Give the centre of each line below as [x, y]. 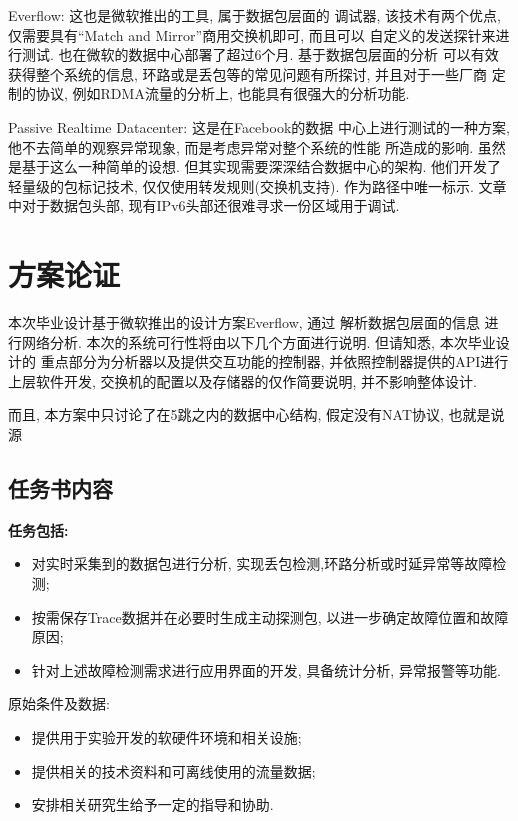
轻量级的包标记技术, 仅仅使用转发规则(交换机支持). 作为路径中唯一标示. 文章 [257, 185]
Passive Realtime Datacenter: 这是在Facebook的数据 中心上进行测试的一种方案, [259, 126]
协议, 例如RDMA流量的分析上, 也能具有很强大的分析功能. [222, 93]
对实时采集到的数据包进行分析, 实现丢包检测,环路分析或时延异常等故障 [262, 563]
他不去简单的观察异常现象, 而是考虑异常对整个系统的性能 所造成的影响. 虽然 [257, 146]
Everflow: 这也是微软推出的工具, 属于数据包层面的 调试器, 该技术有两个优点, [254, 15]
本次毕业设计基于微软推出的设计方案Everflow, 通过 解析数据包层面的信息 [244, 322]
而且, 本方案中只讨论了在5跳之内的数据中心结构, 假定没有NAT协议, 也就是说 [256, 414]
